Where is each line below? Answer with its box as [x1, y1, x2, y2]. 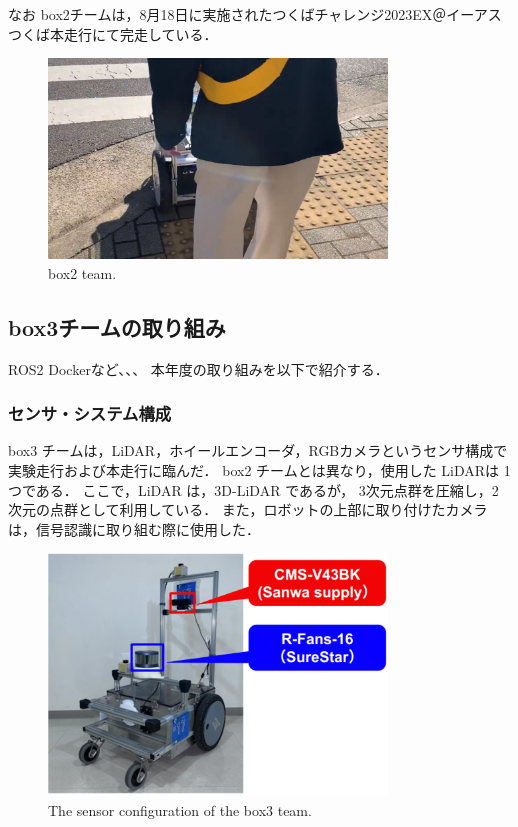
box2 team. [48, 262, 117, 283]
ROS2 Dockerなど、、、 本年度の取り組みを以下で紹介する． [8, 358, 389, 379]
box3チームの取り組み [8, 311, 226, 342]
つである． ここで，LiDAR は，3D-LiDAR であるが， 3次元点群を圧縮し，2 [8, 479, 499, 500]
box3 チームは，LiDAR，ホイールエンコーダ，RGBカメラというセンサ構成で [8, 440, 508, 461]
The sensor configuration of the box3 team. [48, 799, 312, 820]
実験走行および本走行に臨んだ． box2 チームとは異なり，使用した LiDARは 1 [8, 459, 511, 480]
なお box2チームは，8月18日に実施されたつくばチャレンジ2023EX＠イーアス [8, 4, 502, 24]
